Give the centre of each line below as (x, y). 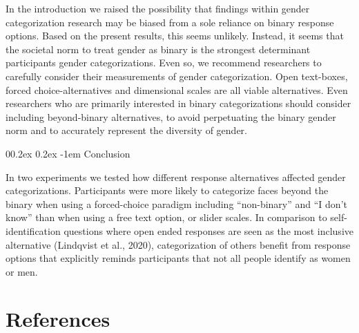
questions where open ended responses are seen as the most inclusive (208, 230)
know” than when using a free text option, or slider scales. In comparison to (166, 217)
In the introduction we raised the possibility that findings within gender (158, 8)
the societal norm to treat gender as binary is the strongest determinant (158, 49)
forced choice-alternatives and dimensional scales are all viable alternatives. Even (177, 89)
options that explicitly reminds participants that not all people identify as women (178, 258)
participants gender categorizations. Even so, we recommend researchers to (164, 63)
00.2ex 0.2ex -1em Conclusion (68, 153)
